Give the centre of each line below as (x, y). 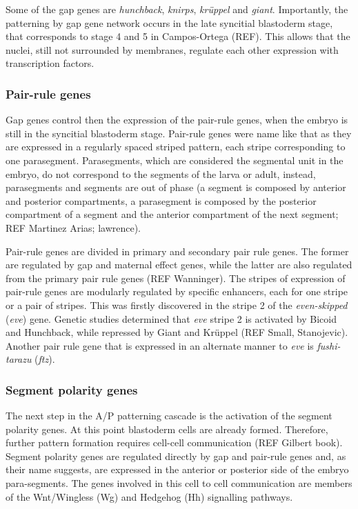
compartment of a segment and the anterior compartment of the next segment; (172, 214)
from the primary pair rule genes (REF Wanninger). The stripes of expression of (176, 278)
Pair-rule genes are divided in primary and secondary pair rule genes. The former (177, 251)
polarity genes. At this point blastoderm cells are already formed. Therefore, (167, 429)
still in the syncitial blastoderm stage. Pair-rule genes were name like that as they (179, 133)
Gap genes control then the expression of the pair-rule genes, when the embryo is (177, 120)
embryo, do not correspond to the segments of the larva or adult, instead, (161, 173)
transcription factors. (50, 63)
